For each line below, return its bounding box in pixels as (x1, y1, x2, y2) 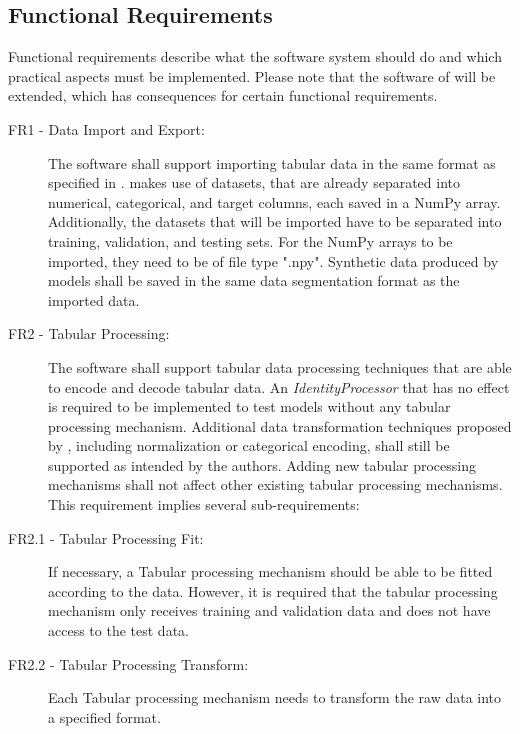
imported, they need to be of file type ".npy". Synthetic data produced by (48, 250, 499, 271)
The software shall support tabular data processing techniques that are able (48, 356, 512, 377)
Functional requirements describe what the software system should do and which (8, 46, 502, 67)
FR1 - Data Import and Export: (8, 118, 205, 139)
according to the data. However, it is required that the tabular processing (48, 580, 498, 601)
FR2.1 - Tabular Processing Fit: (8, 527, 204, 548)
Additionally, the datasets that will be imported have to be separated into (48, 211, 502, 232)
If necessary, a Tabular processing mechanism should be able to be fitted (48, 561, 493, 582)
